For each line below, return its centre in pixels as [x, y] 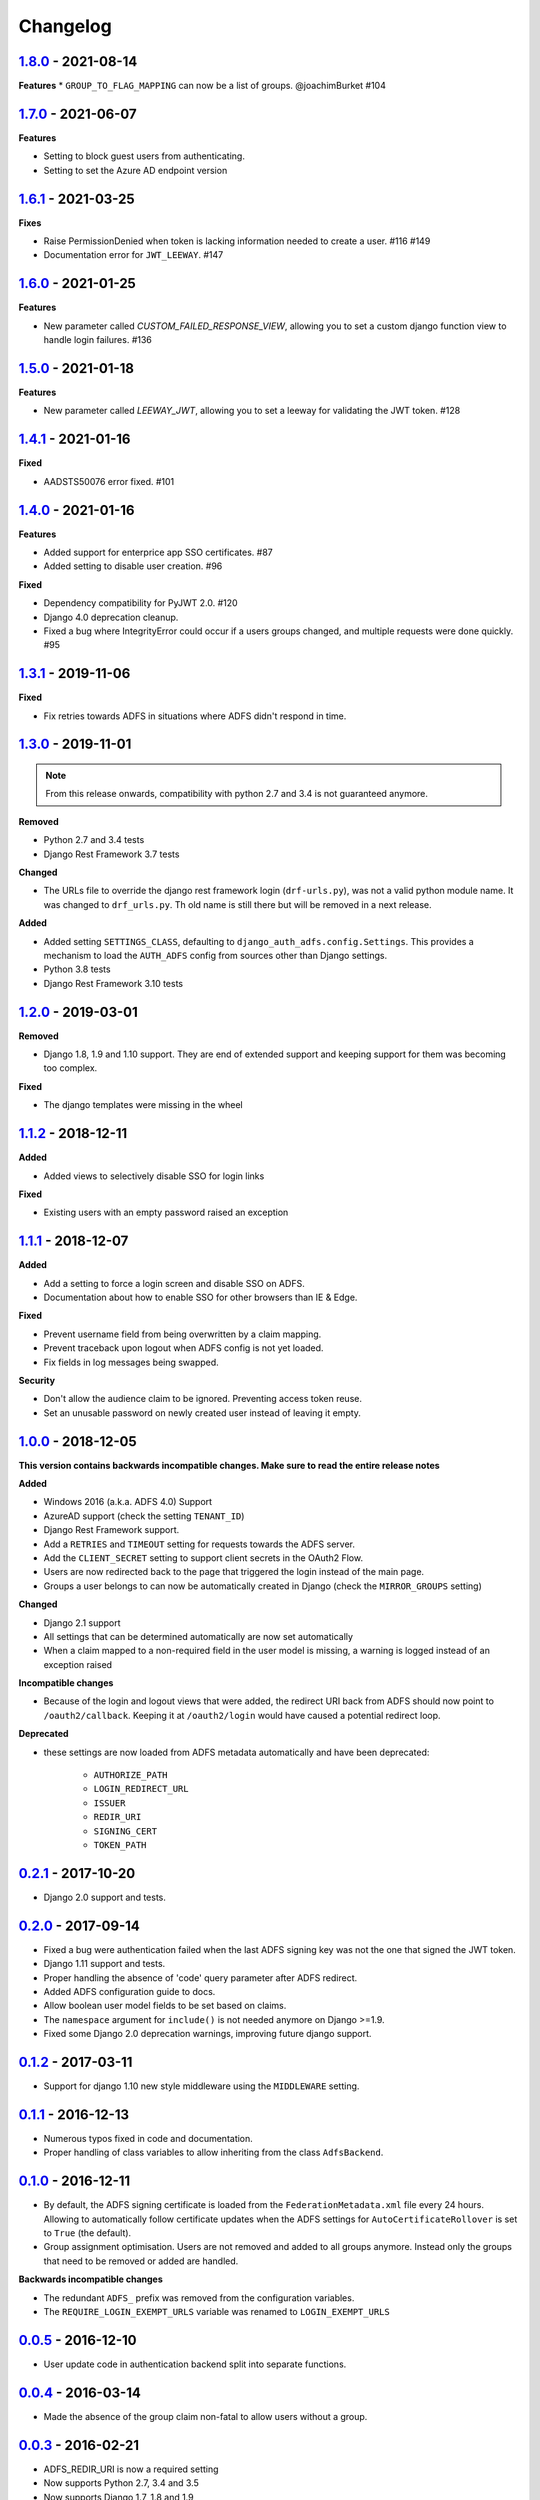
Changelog [65, 26]
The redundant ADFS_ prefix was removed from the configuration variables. [199, 2297]
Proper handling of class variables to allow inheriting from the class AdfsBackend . [213, 2152]
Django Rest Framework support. [111, 1530]
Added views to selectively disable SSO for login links [154, 1176]
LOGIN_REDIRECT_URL [141, 1789]
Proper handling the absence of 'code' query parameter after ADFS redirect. [200, 1977]
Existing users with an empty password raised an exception [166, 1212]
